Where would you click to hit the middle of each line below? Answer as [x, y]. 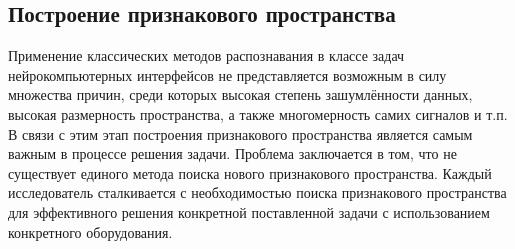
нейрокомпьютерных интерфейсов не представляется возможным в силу [227, 74]
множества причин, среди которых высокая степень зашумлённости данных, [240, 94]
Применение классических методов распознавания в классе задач [206, 55]
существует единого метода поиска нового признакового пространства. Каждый [250, 172]
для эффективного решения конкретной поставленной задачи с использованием [249, 211]
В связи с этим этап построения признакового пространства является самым [240, 133]
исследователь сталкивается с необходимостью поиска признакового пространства [257, 192]
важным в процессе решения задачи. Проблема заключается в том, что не [232, 153]
